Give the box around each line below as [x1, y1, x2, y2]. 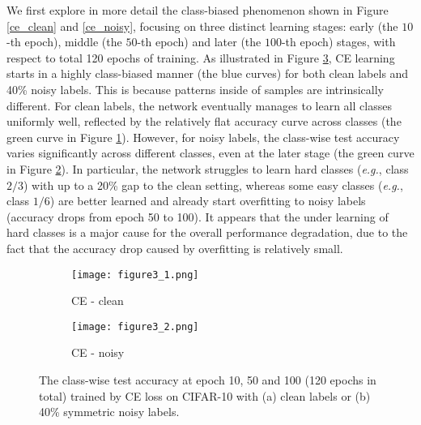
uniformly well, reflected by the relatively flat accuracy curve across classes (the [6, 113, 402, 130]
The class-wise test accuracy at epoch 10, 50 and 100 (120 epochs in [39, 371, 376, 388]
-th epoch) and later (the [137, 33, 262, 50]
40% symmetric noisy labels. [39, 403, 180, 420]
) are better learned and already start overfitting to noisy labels [49, 192, 366, 209]
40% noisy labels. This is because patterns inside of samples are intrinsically [6, 80, 384, 97]
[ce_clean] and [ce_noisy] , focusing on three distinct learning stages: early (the [6, 17, 398, 34]
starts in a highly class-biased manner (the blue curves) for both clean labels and [6, 65, 409, 82]
